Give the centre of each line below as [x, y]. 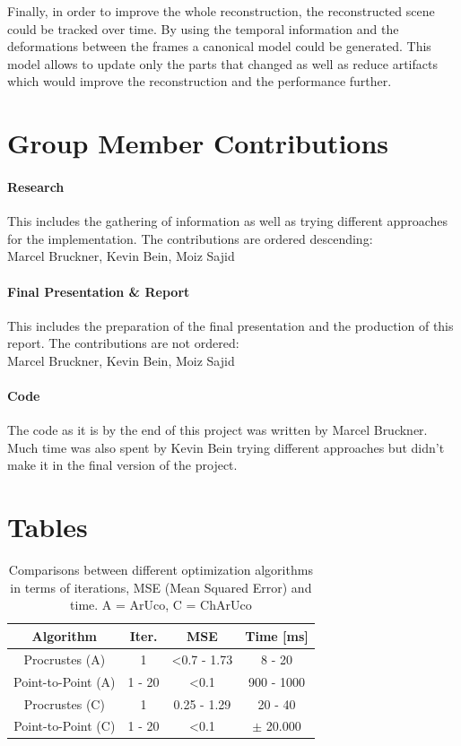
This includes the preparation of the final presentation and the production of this [230, 325]
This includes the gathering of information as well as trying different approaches [227, 221]
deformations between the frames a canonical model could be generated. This [219, 46]
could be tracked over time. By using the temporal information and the [203, 28]
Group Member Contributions [198, 143]
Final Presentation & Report [99, 291]
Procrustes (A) [65, 659]
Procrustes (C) [64, 703]
